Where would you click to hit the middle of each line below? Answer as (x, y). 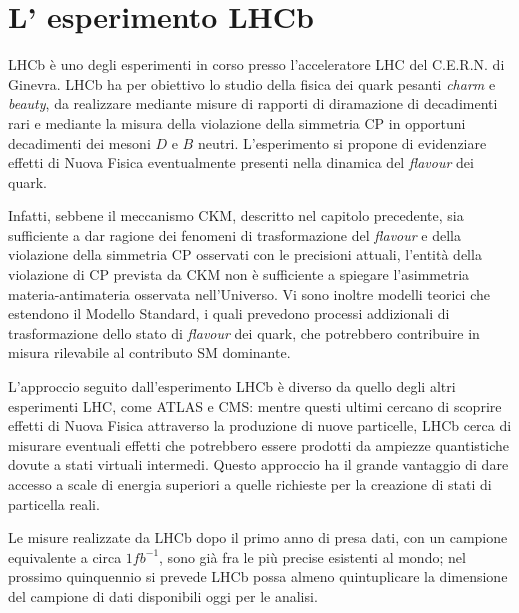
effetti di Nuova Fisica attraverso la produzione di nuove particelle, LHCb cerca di (260, 425)
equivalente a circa (65, 556)
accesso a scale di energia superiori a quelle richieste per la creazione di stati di (250, 484)
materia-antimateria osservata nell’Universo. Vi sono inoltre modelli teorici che (249, 293)
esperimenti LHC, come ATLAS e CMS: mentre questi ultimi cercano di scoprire (255, 405)
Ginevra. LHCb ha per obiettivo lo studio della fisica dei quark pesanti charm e (252, 83)
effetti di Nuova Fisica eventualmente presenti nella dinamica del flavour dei (241, 162)
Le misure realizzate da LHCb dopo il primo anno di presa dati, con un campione (258, 537)
